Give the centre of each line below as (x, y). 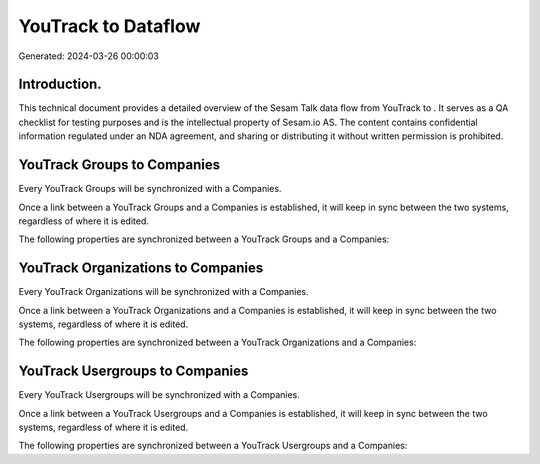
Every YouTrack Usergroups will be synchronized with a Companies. (159, 395)
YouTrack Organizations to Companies (141, 268)
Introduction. (60, 84)
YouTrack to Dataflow (109, 26)
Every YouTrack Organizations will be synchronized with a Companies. (163, 292)
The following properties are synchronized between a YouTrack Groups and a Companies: (204, 239)
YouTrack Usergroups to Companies (133, 371)
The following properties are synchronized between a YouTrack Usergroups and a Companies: (213, 446)
